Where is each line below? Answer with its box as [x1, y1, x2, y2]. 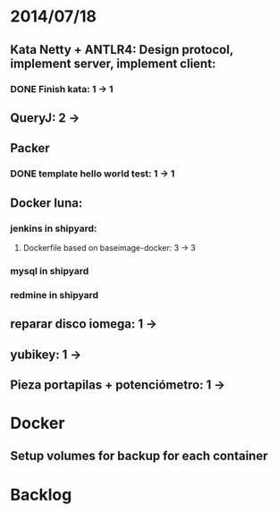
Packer [10, 141, 50, 156]
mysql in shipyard [10, 264, 89, 277]
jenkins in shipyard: [10, 222, 97, 235]
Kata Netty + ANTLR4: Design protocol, [10, 42, 234, 57]
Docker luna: [10, 195, 83, 210]
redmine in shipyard [10, 288, 99, 301]
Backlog [10, 484, 72, 505]
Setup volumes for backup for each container [10, 449, 269, 464]
